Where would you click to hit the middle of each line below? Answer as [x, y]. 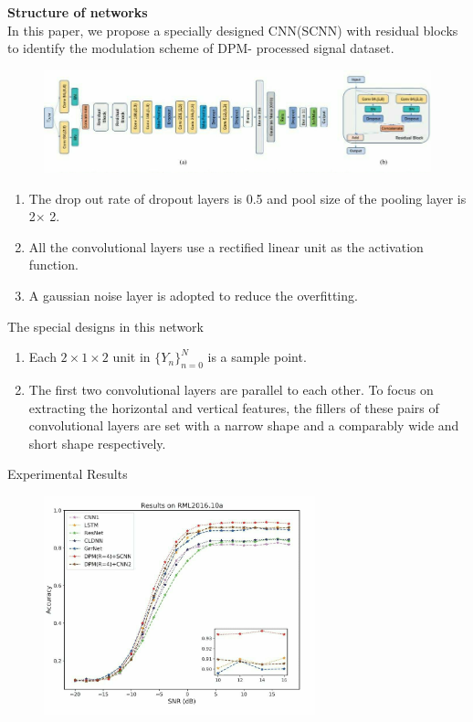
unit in [131, 357]
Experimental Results [68, 474]
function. [53, 265]
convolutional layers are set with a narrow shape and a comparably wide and [244, 425]
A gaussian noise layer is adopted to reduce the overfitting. [193, 295]
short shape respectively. [97, 443]
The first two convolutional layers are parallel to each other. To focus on [231, 389]
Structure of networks [78, 12]
